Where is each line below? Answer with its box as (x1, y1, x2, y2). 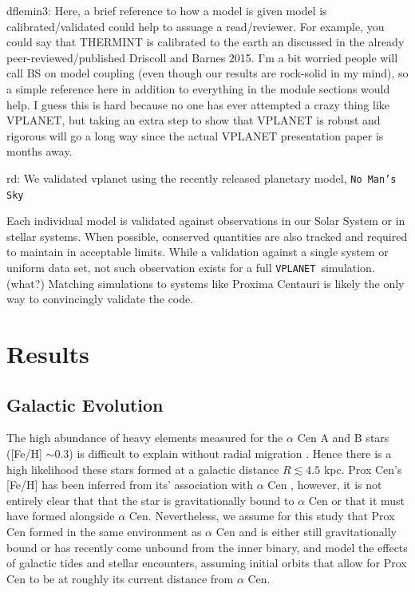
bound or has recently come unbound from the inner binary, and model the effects (6, 539, 408, 555)
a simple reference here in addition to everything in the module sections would (6, 80, 390, 97)
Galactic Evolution (6, 392, 164, 416)
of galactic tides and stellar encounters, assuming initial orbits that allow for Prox (6, 555, 407, 571)
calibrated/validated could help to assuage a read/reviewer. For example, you (6, 18, 385, 34)
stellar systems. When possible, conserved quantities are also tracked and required (6, 227, 408, 244)
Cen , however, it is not (267, 476, 382, 493)
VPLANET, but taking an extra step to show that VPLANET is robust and (6, 112, 381, 128)
